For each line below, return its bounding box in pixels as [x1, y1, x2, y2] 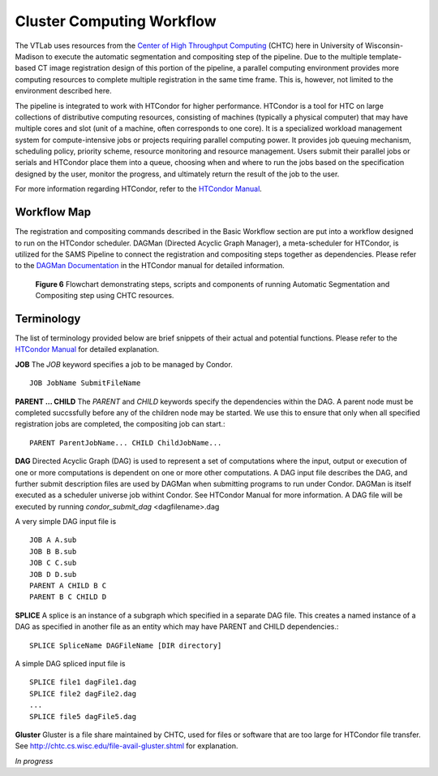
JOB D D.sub [29, 570, 77, 579]
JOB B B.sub [29, 547, 77, 556]
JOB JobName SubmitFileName [29, 379, 141, 388]
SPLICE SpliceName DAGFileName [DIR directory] [29, 640, 222, 650]
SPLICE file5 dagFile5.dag [29, 712, 137, 721]
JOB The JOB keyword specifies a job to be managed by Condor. [15, 359, 233, 369]
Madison [15, 51, 45, 61]
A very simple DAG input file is [15, 517, 117, 527]
